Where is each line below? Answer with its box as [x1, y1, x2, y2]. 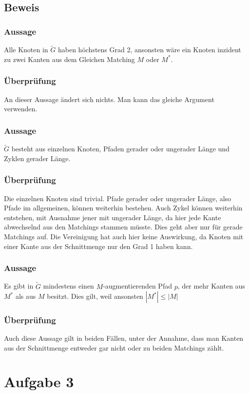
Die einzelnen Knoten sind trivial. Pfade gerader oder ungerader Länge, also [4, 193, 231, 203]
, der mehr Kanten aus [177, 281, 245, 291]
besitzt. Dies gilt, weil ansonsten [47, 291, 143, 301]
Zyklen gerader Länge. [4, 153, 71, 163]
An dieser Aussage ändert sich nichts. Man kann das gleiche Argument [4, 94, 214, 104]
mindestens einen [43, 281, 94, 291]
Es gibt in [4, 281, 34, 291]
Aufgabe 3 [4, 371, 74, 391]
